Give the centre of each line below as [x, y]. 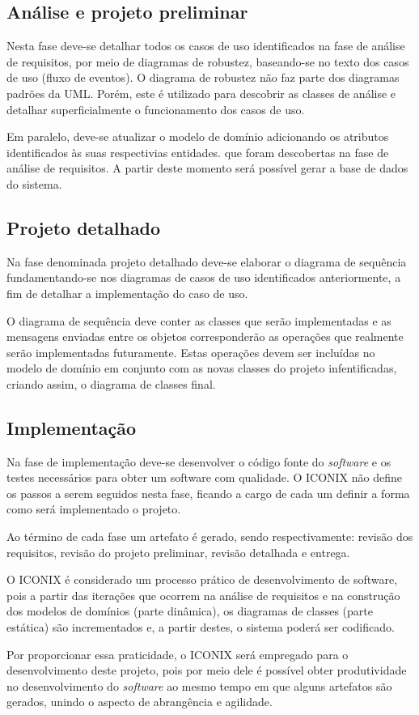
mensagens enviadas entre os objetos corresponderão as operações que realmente [205, 336]
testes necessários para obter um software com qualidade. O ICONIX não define [205, 477]
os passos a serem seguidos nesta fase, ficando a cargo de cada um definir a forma [208, 493]
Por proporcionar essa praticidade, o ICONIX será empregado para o [178, 654]
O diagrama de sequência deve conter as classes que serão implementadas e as [199, 320]
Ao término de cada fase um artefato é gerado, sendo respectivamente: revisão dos [210, 536]
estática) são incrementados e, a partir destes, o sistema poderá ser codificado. [201, 627]
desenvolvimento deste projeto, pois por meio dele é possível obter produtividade [207, 670]
